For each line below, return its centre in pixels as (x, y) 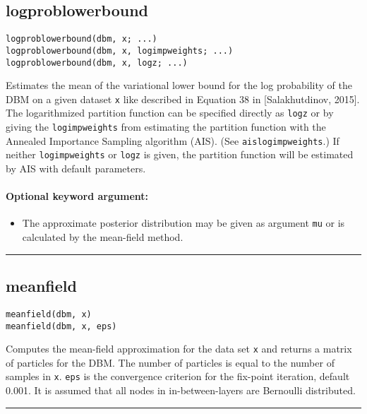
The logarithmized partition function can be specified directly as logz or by (170, 113)
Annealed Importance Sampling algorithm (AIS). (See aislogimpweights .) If (173, 140)
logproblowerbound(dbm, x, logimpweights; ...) (120, 51)
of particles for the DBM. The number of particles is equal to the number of (170, 362)
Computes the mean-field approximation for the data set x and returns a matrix (179, 349)
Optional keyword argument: (77, 196)
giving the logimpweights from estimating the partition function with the (166, 127)
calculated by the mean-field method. (103, 237)
